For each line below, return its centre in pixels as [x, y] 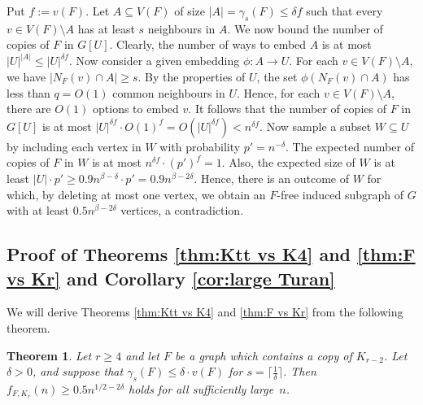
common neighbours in [169, 92]
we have [26, 77]
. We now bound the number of [305, 28]
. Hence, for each [279, 92]
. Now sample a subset [316, 126]
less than [28, 92]
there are [29, 109]
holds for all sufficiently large [201, 388]
